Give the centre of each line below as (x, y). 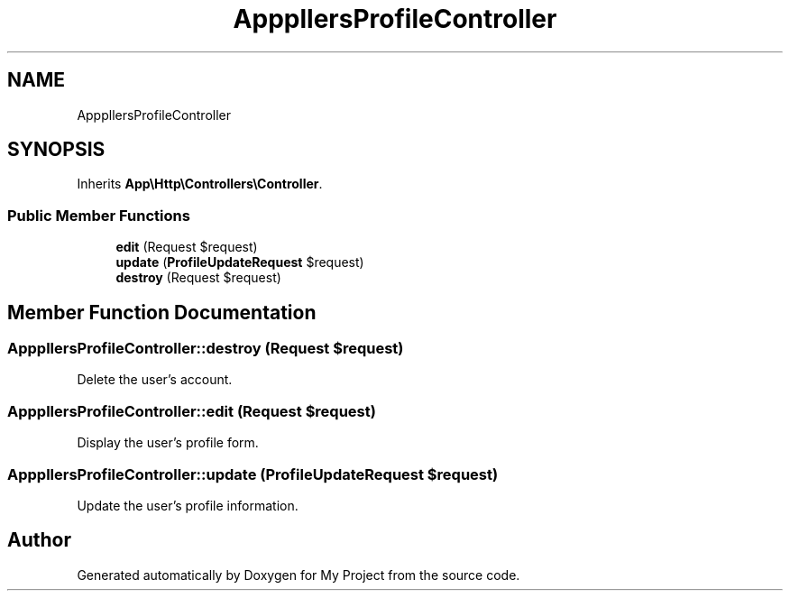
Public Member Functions (99, 215)
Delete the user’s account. (155, 380)
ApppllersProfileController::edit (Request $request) (192, 411)
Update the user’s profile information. (188, 505)
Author (39, 540)
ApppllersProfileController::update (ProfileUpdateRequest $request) (253, 474)
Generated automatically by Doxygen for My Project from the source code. (299, 575)
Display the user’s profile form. (168, 443)
